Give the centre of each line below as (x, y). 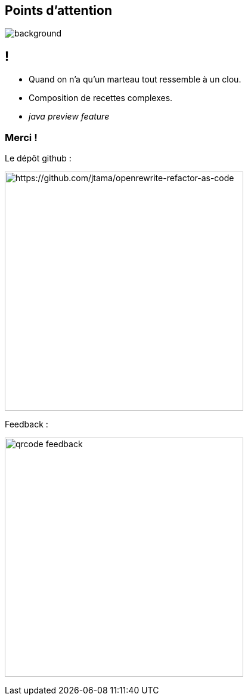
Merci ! (21, 137)
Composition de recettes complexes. (101, 98)
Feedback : (27, 424)
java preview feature (69, 117)
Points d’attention (58, 10)
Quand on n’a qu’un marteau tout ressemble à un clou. (135, 80)
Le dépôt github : (38, 158)
